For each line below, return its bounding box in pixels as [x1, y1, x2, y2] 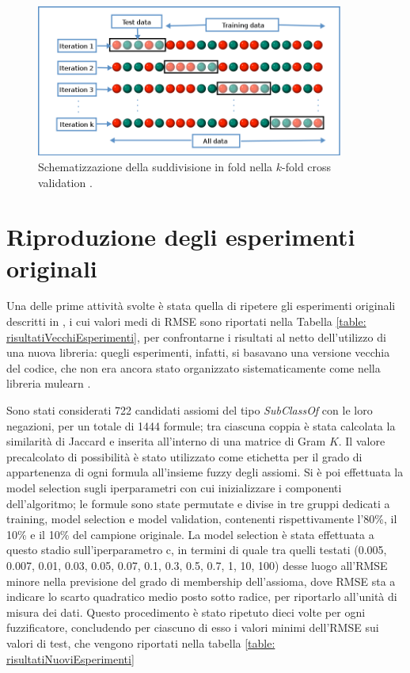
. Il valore [338, 433, 385, 449]
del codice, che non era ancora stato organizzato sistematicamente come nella [6, 359, 381, 376]
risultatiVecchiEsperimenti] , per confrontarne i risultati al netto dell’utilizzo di [6, 328, 386, 345]
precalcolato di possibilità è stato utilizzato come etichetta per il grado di [6, 448, 363, 465]
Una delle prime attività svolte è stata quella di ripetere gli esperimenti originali [6, 297, 396, 314]
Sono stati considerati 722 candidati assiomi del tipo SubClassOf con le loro [6, 402, 373, 418]
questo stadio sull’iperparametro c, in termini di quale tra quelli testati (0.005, [6, 541, 387, 558]
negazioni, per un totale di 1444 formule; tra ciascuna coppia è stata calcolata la [6, 417, 396, 434]
